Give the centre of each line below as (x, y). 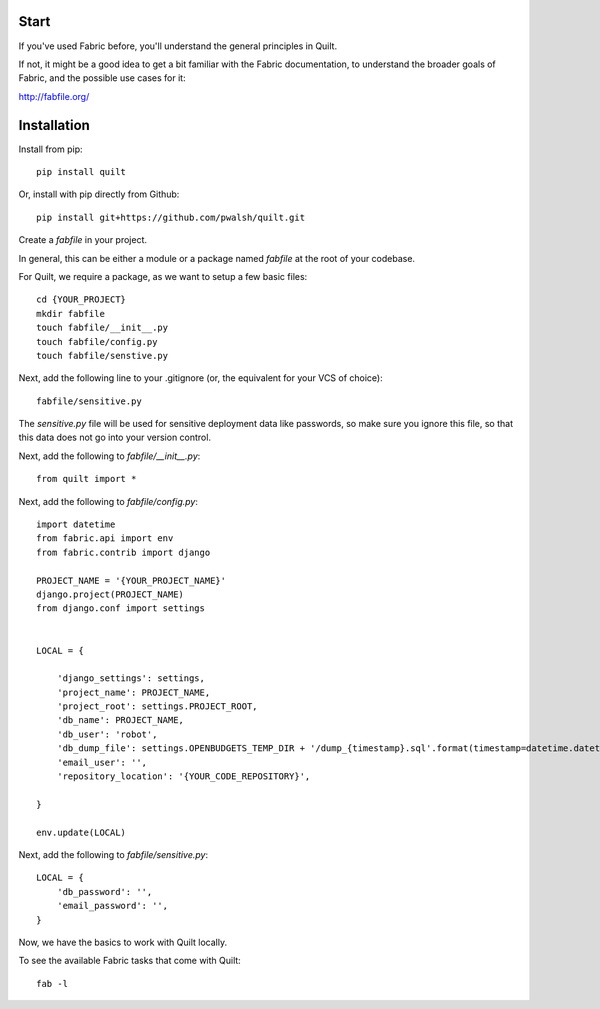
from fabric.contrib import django (123, 552)
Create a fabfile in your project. (83, 240)
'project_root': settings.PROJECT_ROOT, (157, 706)
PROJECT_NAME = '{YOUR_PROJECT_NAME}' (131, 580)
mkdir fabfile (70, 313)
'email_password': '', (112, 906)
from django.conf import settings (120, 608)
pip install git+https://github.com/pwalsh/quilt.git (170, 217)
